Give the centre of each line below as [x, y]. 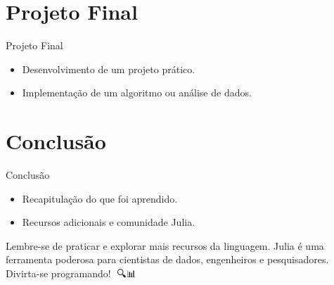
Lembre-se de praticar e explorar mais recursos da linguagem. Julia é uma [165, 245]
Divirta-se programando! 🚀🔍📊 [71, 273]
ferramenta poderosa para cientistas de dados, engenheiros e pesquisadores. [167, 259]
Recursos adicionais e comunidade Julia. [109, 222]
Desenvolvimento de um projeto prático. [109, 69]
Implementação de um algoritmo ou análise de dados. [137, 93]
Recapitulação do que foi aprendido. [100, 198]
